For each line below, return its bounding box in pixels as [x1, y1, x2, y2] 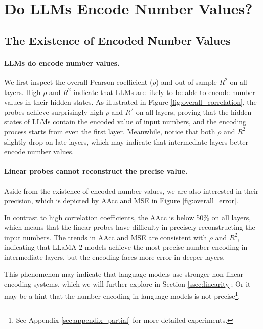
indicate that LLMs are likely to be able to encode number [73, 86, 255, 97]
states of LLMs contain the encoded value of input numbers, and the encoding [4, 116, 247, 127]
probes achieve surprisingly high [4, 106, 103, 117]
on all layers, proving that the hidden [136, 106, 252, 117]
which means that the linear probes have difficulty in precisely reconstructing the [4, 222, 255, 232]
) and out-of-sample [156, 76, 217, 87]
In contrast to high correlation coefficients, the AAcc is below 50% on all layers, [4, 212, 251, 222]
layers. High [4, 86, 41, 97]
